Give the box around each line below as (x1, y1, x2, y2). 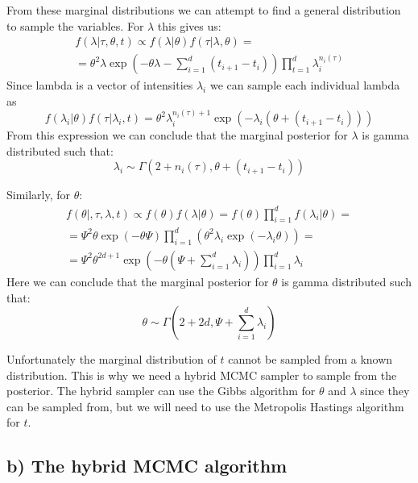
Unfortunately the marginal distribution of (6, 351, 217, 368)
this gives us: (157, 17, 221, 34)
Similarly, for (6, 186, 71, 203)
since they (360, 382, 410, 399)
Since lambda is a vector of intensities (6, 77, 193, 94)
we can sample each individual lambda (209, 77, 400, 94)
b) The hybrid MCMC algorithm (6, 453, 288, 478)
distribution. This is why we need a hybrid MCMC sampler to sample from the (6, 366, 397, 383)
